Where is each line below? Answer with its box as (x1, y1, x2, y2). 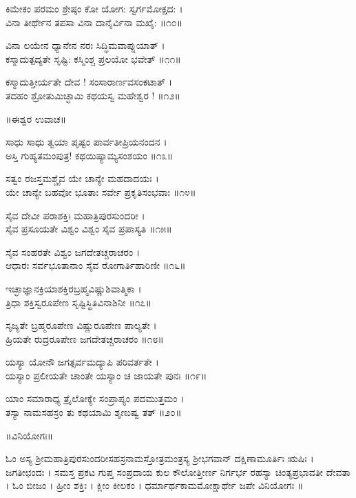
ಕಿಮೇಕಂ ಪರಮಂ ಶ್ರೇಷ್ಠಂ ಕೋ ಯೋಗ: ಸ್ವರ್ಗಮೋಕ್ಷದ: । (6, 1, 183, 15)
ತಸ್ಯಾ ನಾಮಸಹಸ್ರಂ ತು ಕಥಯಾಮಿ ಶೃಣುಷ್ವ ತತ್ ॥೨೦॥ (6, 405, 182, 419)
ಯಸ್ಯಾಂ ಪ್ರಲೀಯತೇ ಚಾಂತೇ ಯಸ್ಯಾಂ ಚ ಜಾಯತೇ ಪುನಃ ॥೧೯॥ (6, 368, 207, 382)
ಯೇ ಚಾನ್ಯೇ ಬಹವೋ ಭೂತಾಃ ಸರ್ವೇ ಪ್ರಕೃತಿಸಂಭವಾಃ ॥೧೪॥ (6, 184, 196, 199)
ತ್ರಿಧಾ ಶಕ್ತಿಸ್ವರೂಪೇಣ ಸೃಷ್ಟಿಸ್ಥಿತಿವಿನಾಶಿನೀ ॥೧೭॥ (6, 295, 151, 309)
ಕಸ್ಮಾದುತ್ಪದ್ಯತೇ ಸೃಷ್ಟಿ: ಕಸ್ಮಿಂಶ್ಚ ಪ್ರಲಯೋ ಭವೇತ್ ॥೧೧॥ (6, 51, 181, 66)
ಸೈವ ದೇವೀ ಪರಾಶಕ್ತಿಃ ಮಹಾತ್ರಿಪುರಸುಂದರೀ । (6, 208, 145, 222)
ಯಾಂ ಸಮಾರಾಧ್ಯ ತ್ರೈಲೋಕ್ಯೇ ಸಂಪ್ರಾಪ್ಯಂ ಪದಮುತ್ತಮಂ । (6, 391, 185, 406)
